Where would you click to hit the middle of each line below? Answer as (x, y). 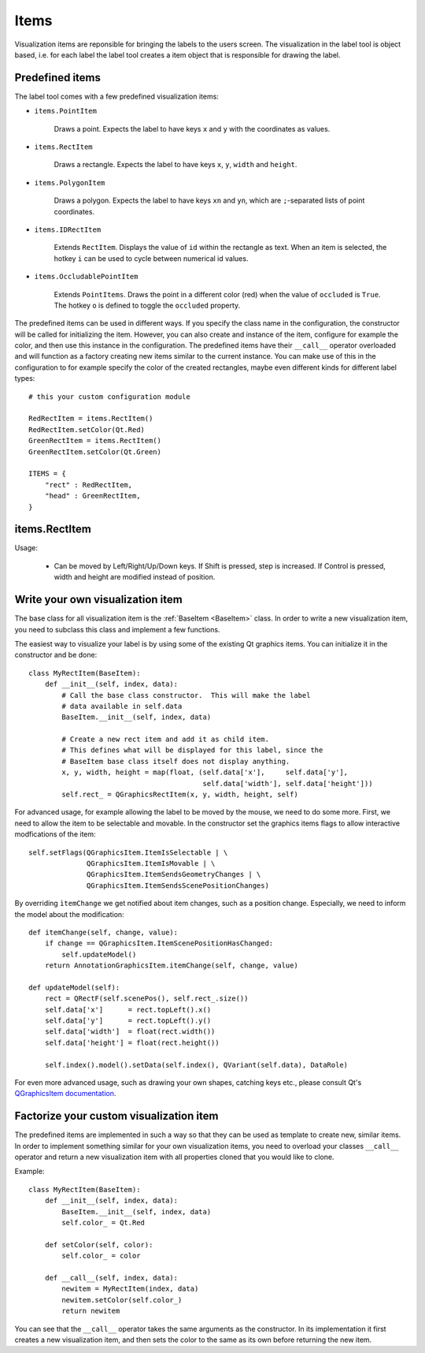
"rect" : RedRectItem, (89, 485)
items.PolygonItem (70, 183)
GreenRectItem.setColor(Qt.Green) (95, 452)
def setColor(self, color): (99, 1245)
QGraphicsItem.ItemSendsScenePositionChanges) (178, 885)
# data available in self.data (122, 706)
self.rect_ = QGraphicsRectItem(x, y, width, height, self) (180, 795)
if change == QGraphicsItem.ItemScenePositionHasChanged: (159, 943)
